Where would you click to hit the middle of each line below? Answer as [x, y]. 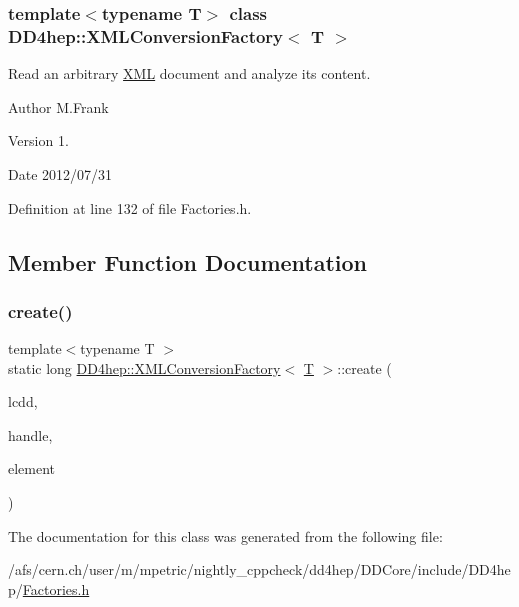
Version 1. [38, 140]
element [32, 468]
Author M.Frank [58, 106]
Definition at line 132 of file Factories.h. [130, 207]
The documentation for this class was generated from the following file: [225, 535]
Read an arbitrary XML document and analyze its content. [189, 73]
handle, [30, 434]
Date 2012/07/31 [60, 173]
